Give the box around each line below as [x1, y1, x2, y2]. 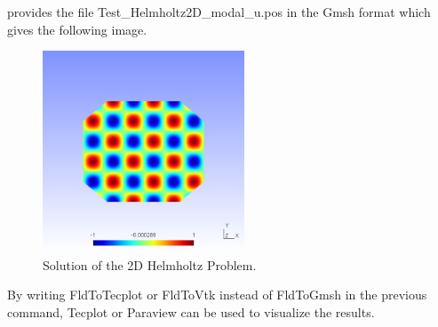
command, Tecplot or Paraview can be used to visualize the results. [7, 302, 375, 321]
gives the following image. [7, 20, 147, 38]
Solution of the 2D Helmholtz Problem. [43, 255, 257, 274]
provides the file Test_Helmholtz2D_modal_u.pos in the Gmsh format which [7, 3, 431, 20]
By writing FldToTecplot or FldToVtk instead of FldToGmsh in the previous [7, 285, 427, 304]
